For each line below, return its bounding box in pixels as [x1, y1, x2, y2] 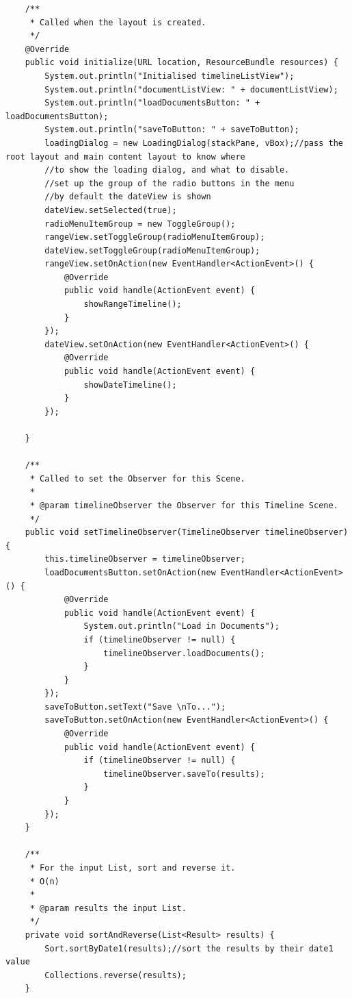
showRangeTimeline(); [83, 299, 182, 310]
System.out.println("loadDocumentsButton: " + [44, 98, 260, 108]
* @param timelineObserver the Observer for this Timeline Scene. [29, 500, 338, 510]
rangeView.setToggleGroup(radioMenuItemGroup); [44, 232, 265, 242]
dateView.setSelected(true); [44, 205, 177, 215]
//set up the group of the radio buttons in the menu [44, 178, 295, 188]
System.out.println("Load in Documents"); [83, 621, 280, 632]
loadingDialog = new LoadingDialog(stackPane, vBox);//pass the [44, 138, 343, 148]
